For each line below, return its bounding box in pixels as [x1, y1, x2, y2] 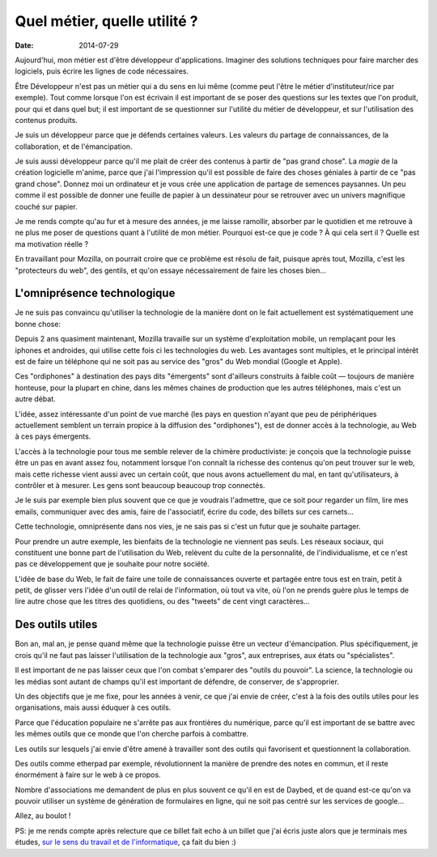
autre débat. [15, 394, 56, 404]
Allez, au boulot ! [15, 811, 71, 821]
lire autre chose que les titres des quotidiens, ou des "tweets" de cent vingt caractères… [15, 596, 311, 606]
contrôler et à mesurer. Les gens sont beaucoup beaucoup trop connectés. [15, 480, 265, 490]
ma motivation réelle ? [15, 239, 89, 248]
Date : [15, 40, 34, 50]
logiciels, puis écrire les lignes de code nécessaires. [15, 66, 189, 76]
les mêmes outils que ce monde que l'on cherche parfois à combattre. [15, 729, 249, 739]
